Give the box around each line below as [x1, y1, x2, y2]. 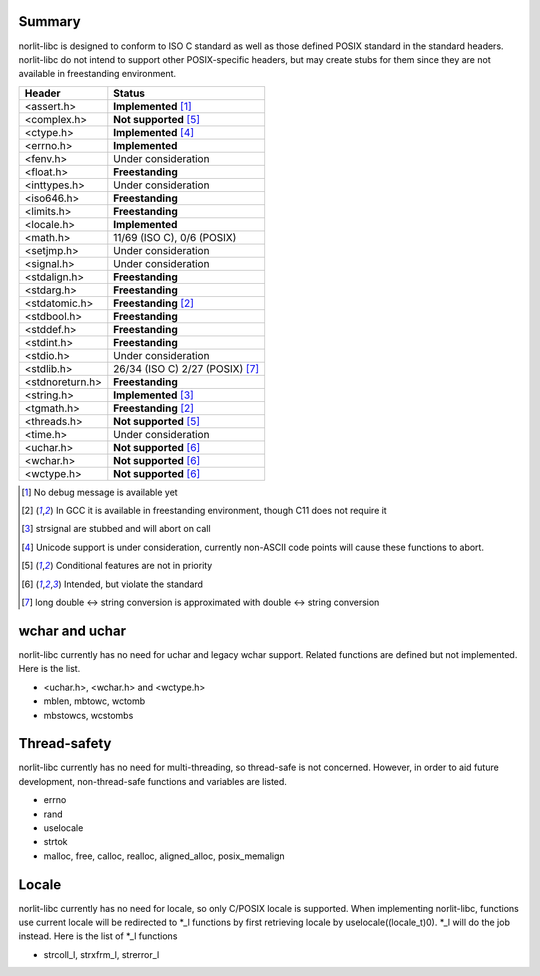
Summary [18, 13, 81, 30]
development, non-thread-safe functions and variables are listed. [18, 775, 287, 787]
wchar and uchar [18, 622, 127, 639]
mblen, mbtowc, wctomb [43, 695, 146, 707]
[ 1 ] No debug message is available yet [21, 486, 179, 498]
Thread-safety [18, 735, 112, 752]
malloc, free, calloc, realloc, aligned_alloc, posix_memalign [43, 850, 285, 862]
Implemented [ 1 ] [113, 99, 192, 113]
